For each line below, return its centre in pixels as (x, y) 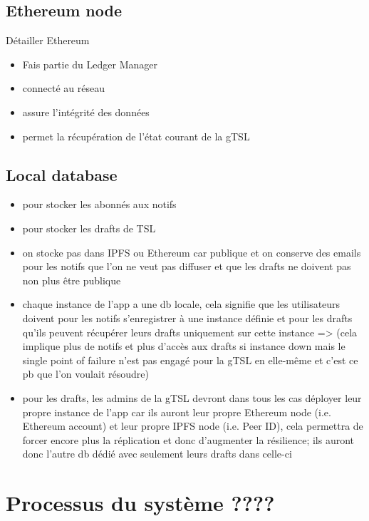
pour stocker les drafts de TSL (89, 228)
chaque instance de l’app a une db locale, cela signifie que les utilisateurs (181, 304)
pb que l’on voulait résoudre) (85, 374)
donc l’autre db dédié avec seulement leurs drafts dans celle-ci (157, 454)
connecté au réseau (64, 88)
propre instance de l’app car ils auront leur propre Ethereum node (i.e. (177, 412)
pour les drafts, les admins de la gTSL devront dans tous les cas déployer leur (192, 397)
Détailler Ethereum (48, 40)
